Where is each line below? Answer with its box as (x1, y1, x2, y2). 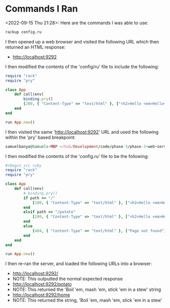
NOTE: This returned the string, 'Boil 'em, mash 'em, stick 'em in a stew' (12, 297, 163, 303)
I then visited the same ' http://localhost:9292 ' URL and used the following (5, 129, 159, 135)
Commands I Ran (5, 3, 78, 15)
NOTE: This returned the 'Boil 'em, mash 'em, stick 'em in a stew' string (12, 286, 161, 293)
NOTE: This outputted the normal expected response (12, 276, 123, 282)
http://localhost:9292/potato (12, 281, 72, 287)
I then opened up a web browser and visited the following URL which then (5, 38, 159, 44)
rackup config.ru (5, 29, 42, 34)
